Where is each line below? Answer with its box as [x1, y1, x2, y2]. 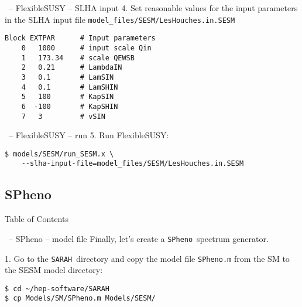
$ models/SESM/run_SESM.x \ [5, 149, 114, 158]
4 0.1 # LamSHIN [21, 83, 118, 91]
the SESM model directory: [5, 264, 103, 276]
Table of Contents [5, 213, 68, 225]
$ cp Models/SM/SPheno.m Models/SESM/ [5, 294, 156, 303]
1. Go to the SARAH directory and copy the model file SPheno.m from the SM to [5, 252, 290, 264]
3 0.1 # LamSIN [21, 73, 114, 81]
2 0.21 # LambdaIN [21, 63, 122, 72]
